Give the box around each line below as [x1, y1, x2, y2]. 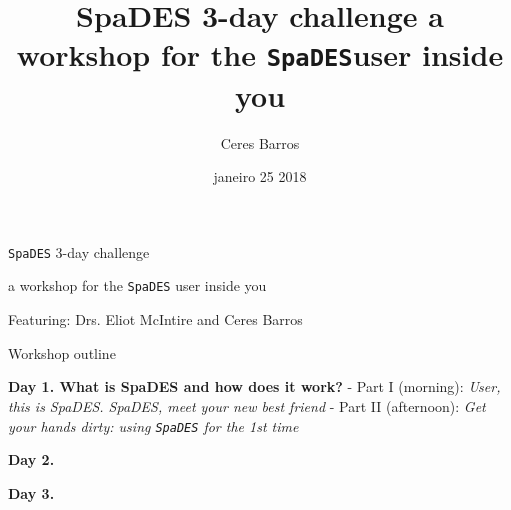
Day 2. [8, 449, 55, 470]
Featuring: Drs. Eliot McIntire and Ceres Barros [8, 309, 303, 330]
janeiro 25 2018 [213, 166, 307, 187]
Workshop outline [8, 342, 116, 363]
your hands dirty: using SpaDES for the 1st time [8, 415, 299, 436]
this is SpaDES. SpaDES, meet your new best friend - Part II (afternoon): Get [8, 395, 486, 416]
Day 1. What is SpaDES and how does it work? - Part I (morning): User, [8, 376, 501, 397]
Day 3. [8, 482, 55, 503]
